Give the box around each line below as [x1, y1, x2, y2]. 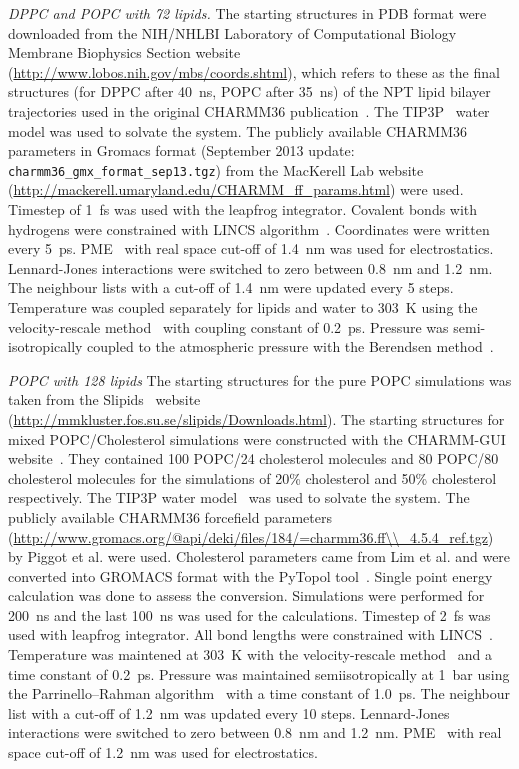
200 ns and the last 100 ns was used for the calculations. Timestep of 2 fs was [8, 604, 491, 625]
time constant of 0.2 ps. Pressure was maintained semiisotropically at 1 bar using [8, 663, 510, 684]
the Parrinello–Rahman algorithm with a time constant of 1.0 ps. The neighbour [8, 683, 511, 704]
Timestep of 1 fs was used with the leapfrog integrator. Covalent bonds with [8, 199, 478, 219]
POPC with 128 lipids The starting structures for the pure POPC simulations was [8, 369, 512, 390]
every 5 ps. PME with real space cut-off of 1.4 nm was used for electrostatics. [8, 238, 494, 259]
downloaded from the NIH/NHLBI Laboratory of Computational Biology [8, 22, 457, 43]
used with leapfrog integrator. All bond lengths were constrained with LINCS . [8, 624, 493, 645]
